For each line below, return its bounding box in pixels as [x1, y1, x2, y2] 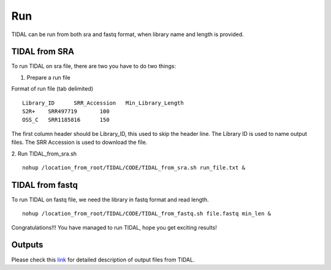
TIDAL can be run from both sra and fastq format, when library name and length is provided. [11, 31, 245, 38]
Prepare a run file [26, 73, 70, 81]
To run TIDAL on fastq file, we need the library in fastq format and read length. [11, 196, 209, 203]
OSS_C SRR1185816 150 [22, 116, 110, 124]
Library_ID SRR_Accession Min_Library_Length [22, 99, 184, 107]
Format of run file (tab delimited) [11, 85, 94, 92]
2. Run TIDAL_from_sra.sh [11, 150, 77, 157]
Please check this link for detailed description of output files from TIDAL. [11, 256, 195, 263]
